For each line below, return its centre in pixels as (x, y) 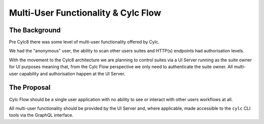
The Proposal (30, 87)
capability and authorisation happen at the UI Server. (72, 74)
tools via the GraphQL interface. (41, 115)
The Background (35, 30)
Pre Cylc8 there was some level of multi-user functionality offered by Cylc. (84, 42)
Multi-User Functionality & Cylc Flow (85, 13)
